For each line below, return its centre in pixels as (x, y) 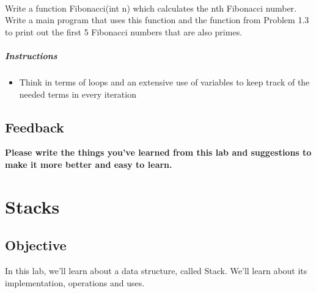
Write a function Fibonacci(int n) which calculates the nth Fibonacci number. (151, 8)
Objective (36, 245)
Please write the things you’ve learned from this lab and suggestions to (158, 152)
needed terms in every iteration (78, 94)
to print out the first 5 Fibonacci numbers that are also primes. (124, 31)
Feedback (35, 127)
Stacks (32, 206)
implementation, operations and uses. (75, 282)
